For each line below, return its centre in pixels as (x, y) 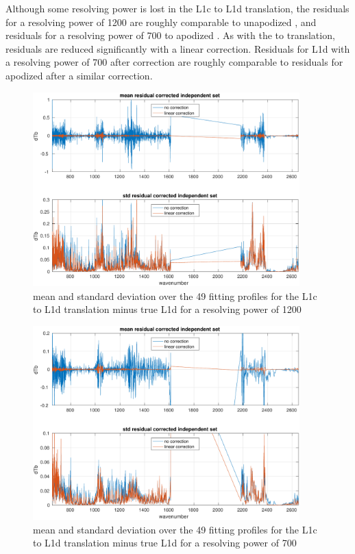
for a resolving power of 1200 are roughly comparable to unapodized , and (161, 22)
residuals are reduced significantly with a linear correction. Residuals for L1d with (178, 48)
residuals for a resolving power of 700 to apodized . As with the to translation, (170, 35)
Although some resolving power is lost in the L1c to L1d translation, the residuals (177, 8)
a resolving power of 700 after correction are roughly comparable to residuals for (174, 62)
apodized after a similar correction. (79, 75)
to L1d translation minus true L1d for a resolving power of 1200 (167, 309)
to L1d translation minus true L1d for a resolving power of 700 (165, 543)
